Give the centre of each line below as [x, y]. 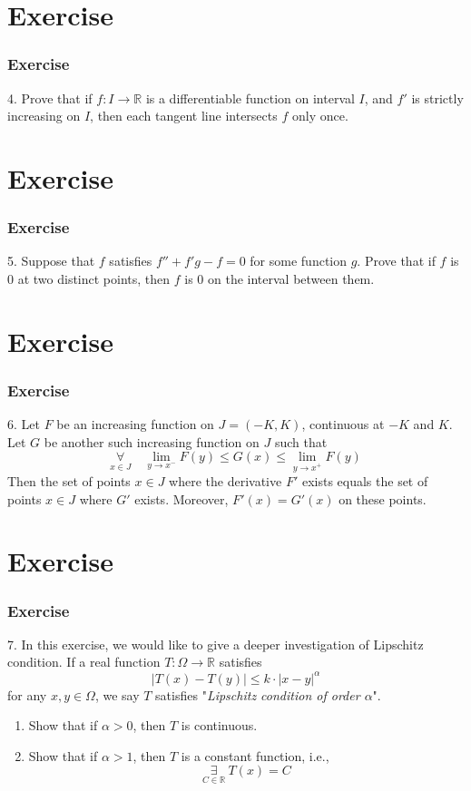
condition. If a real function [84, 662]
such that [301, 441]
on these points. [383, 498]
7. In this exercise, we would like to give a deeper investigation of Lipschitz [216, 644]
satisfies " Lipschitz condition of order [258, 694]
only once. [320, 116]
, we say [117, 694]
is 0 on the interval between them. [280, 278]
